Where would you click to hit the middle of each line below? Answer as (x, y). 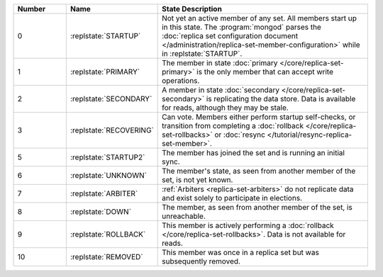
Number (32, 9)
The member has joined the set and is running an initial (254, 153)
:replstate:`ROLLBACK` (108, 234)
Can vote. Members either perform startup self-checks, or (259, 117)
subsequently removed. (201, 261)
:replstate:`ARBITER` (104, 193)
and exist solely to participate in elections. (232, 198)
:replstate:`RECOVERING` (112, 130)
